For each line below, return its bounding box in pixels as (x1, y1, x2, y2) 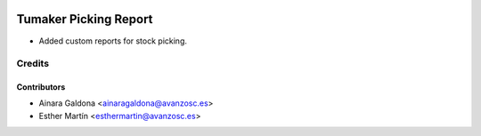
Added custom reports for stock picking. (38, 36, 187, 46)
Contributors (16, 82, 66, 92)
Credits (16, 58, 49, 70)
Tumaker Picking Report (16, 12, 153, 27)
